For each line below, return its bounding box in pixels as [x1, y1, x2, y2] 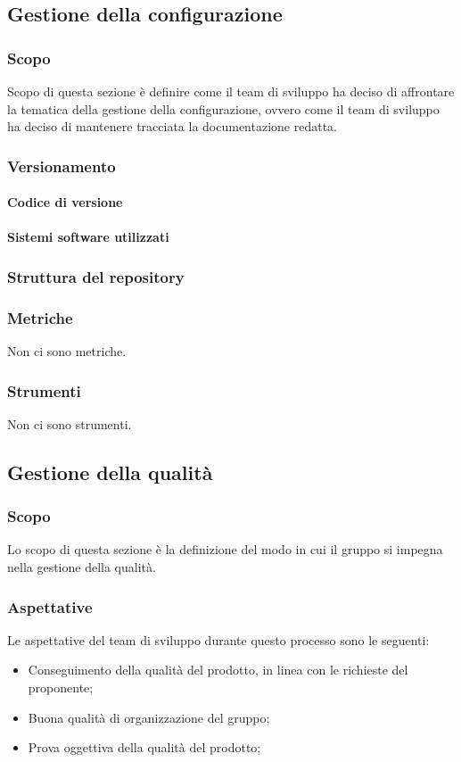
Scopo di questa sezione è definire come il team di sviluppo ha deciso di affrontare [7, 82, 455, 100]
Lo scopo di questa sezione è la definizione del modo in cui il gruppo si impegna [7, 540, 443, 559]
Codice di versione [7, 193, 123, 211]
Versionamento [7, 154, 116, 177]
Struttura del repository [7, 265, 185, 287]
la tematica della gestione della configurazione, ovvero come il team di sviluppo [7, 99, 440, 118]
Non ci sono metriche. [7, 342, 127, 360]
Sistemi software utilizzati [7, 228, 169, 246]
